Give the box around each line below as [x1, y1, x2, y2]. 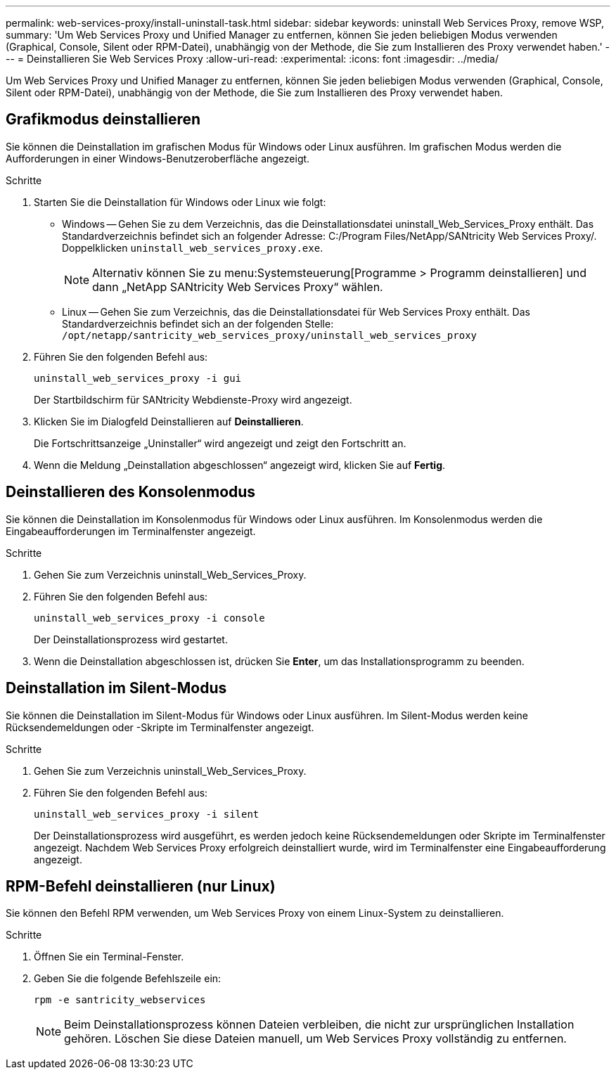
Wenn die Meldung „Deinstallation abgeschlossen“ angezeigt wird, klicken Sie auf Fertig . [34, 458, 446, 471]
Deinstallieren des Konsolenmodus [6, 483, 256, 501]
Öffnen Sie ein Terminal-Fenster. [34, 951, 184, 963]
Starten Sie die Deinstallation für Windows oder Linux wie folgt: [34, 195, 326, 208]
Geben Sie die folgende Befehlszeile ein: [34, 972, 222, 985]
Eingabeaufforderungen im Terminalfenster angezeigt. [6, 524, 256, 537]
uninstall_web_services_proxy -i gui [34, 372, 242, 384]
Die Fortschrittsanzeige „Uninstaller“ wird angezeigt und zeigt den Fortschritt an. [34, 437, 406, 449]
